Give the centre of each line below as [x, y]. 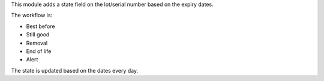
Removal [37, 43]
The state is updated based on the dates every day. [74, 70]
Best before [40, 26]
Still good [38, 35]
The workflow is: [32, 15]
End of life [39, 51]
